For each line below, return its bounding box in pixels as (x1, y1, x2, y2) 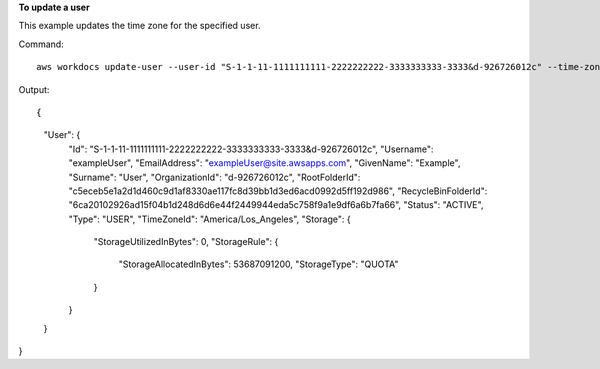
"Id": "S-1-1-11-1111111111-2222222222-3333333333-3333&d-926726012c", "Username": (68, 143, 434, 155)
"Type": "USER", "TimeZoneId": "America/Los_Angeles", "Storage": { (68, 213, 351, 225)
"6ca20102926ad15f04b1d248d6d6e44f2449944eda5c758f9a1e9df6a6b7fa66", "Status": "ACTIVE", (68, 199, 484, 211)
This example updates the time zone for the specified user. (18, 20, 261, 32)
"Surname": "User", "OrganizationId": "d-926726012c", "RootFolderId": (68, 171, 361, 183)
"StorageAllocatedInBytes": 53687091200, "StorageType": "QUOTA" (118, 258, 399, 270)
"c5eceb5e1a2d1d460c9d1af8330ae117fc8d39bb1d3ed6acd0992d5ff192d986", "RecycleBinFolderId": (68, 185, 488, 197)
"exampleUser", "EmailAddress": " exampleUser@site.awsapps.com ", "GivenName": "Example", (68, 157, 461, 169)
